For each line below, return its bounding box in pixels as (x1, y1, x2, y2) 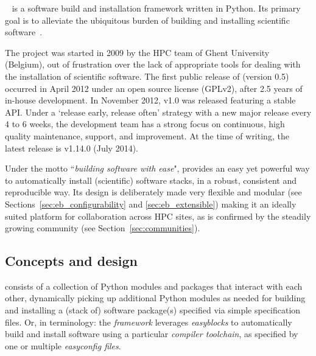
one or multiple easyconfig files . (5, 339, 121, 352)
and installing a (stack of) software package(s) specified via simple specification (5, 304, 301, 316)
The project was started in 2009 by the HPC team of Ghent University (5, 46, 270, 58)
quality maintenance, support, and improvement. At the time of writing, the (5, 129, 289, 142)
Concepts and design (5, 251, 138, 270)
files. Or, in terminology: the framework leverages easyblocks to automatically (5, 315, 292, 328)
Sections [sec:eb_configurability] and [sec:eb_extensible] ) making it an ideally (5, 197, 297, 210)
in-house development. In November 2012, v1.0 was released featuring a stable (5, 94, 296, 106)
